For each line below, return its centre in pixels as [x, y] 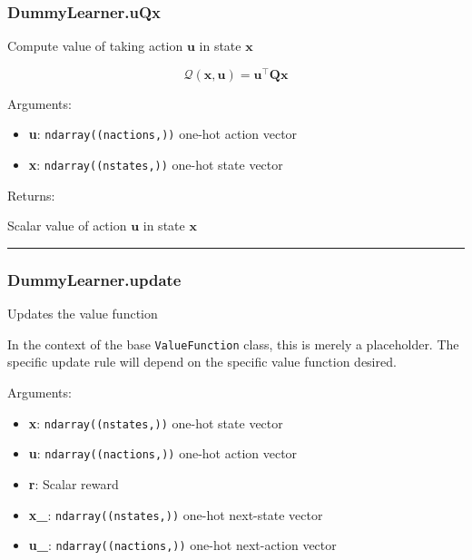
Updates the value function [83, 314]
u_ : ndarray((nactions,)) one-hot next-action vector [182, 545]
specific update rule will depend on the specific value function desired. [202, 362]
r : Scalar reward [74, 483]
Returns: [31, 195]
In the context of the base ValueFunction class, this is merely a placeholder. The [233, 344]
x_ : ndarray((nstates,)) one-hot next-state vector [176, 514]
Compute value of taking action [95, 46]
